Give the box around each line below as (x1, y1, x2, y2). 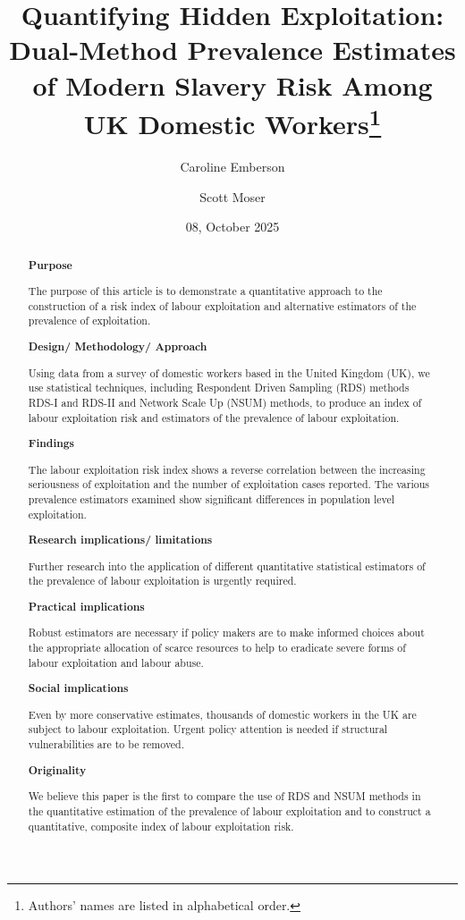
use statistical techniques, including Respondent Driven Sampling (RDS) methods (28, 380, 410, 395)
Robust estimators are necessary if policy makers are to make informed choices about (28, 625, 425, 640)
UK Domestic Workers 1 (83, 101, 382, 142)
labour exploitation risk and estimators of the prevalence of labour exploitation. (28, 409, 400, 425)
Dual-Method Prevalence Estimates (9, 31, 456, 68)
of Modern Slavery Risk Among (32, 66, 433, 103)
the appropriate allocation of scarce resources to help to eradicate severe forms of (28, 640, 406, 655)
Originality (28, 762, 87, 778)
